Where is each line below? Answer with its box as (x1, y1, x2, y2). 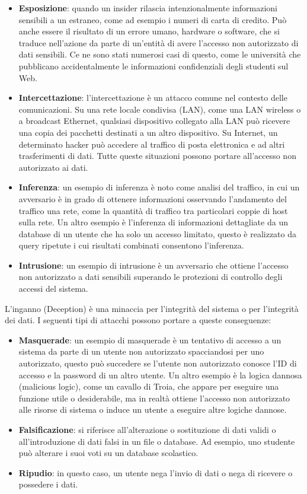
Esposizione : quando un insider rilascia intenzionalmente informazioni (18, 2, 277, 14)
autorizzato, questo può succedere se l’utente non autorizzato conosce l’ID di (18, 357, 297, 369)
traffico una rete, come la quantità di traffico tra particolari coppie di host (18, 204, 288, 216)
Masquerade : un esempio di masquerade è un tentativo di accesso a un (18, 333, 282, 346)
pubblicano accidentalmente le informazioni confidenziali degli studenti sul (18, 59, 289, 72)
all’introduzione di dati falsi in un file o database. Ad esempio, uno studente (18, 435, 295, 447)
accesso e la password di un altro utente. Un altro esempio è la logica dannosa (18, 368, 302, 381)
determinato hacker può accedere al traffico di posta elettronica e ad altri (18, 138, 285, 150)
